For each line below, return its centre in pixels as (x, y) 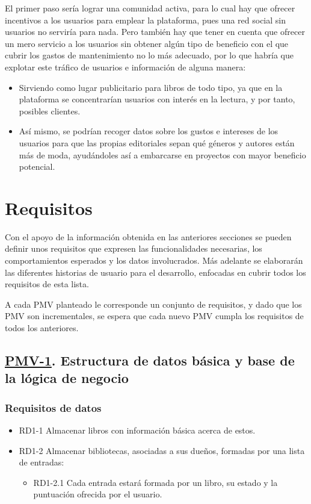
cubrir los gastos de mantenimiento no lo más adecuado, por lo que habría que (149, 55)
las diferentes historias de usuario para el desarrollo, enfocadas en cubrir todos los (155, 272)
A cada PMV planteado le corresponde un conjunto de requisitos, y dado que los (153, 304)
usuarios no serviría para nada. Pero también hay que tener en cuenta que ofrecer (155, 32)
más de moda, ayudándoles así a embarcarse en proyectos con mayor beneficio (162, 154)
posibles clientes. (50, 110)
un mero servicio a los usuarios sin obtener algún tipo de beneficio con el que (147, 43)
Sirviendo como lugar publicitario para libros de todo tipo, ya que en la (151, 87)
